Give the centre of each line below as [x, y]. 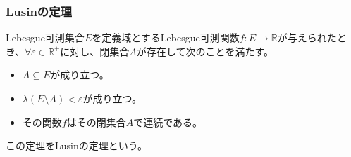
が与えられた [307, 37]
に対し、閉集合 [95, 51]
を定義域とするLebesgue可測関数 [166, 37]
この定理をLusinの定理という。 [76, 145]
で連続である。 [168, 122]
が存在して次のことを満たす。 [205, 51]
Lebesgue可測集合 [45, 37]
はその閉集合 [96, 122]
